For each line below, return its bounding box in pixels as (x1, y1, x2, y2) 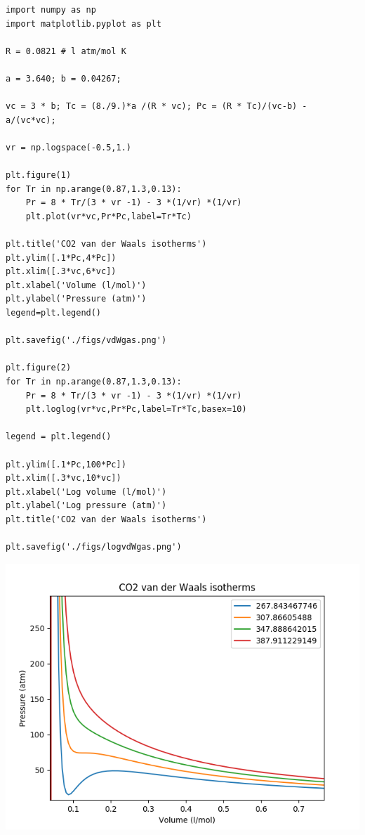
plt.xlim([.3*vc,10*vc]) (6, 473, 121, 484)
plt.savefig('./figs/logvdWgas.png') (6, 542, 182, 552)
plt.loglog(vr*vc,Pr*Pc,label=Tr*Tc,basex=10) (25, 404, 247, 415)
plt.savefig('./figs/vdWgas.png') (6, 335, 167, 346)
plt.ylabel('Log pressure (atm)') (6, 500, 167, 511)
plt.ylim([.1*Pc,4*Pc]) (6, 252, 117, 263)
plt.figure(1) (6, 170, 72, 181)
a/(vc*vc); (6, 115, 56, 125)
